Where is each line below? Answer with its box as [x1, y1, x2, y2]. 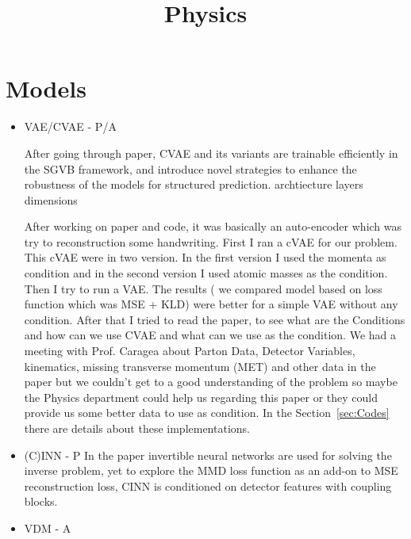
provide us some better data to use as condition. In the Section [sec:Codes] [24, 404, 390, 421]
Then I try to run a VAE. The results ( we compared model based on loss [24, 280, 382, 296]
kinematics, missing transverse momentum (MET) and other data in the [24, 357, 376, 374]
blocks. [24, 493, 58, 510]
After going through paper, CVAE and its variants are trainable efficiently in [24, 144, 398, 161]
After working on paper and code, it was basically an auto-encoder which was [24, 218, 402, 235]
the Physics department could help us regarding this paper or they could [24, 388, 378, 405]
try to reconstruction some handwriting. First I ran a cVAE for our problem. [24, 233, 398, 250]
